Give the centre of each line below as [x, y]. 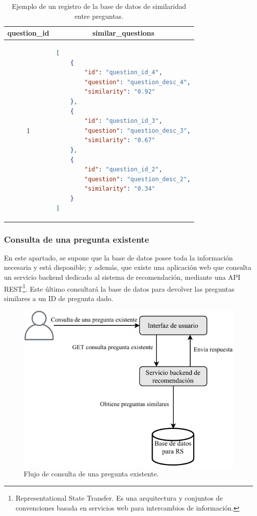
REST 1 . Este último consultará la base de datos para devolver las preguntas [119, 288]
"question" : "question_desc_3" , [137, 130]
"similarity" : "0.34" [120, 189]
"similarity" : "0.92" [120, 92]
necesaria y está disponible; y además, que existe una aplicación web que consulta [128, 267]
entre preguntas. [99, 16]
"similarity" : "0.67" [120, 140]
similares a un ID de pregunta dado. [59, 298]
